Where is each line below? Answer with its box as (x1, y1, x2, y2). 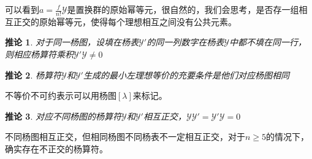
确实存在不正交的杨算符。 (5, 142, 108, 155)
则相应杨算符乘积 (5, 48, 74, 61)
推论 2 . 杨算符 (5, 68, 61, 81)
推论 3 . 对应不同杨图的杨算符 (5, 109, 121, 122)
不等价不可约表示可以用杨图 (5, 89, 116, 102)
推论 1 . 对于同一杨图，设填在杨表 (5, 36, 139, 48)
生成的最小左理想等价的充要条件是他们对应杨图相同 (83, 68, 289, 81)
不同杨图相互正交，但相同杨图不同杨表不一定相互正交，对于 (5, 130, 245, 143)
